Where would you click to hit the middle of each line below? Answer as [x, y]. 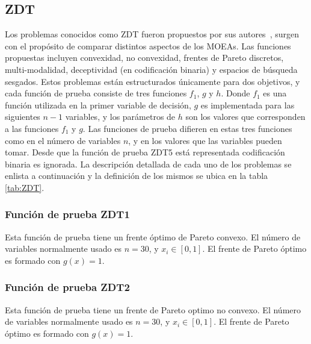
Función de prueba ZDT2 [67, 287]
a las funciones [32, 128]
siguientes [23, 117]
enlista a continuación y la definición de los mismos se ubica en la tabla [137, 176]
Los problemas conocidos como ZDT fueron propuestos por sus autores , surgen [152, 34]
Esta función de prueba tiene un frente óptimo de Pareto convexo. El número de [153, 236]
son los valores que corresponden [245, 117]
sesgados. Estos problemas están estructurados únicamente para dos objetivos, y [152, 81]
